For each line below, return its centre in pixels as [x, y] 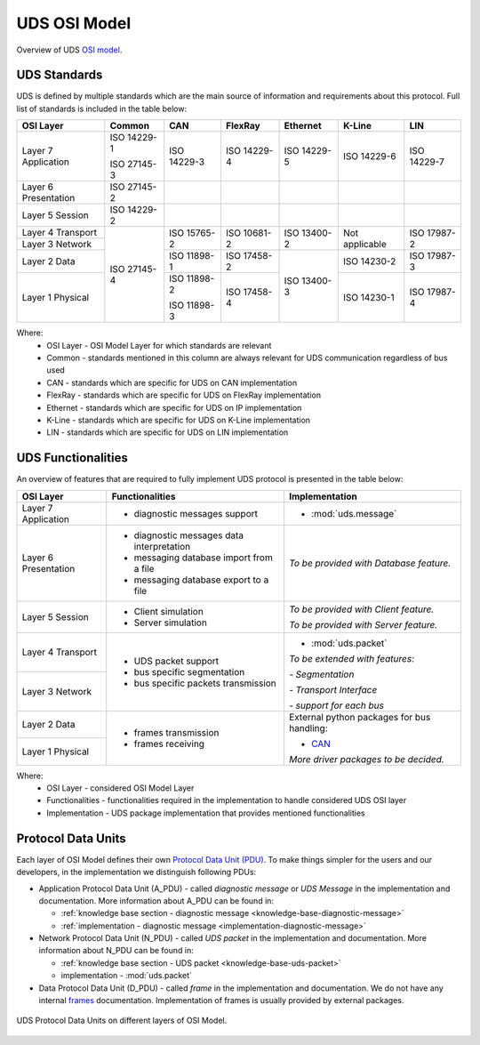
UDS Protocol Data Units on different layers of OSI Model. [122, 1021]
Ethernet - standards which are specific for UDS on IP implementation [174, 407]
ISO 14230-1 [368, 298]
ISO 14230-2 [369, 261]
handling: [308, 727]
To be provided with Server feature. [364, 624]
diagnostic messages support [196, 513]
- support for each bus [336, 705]
